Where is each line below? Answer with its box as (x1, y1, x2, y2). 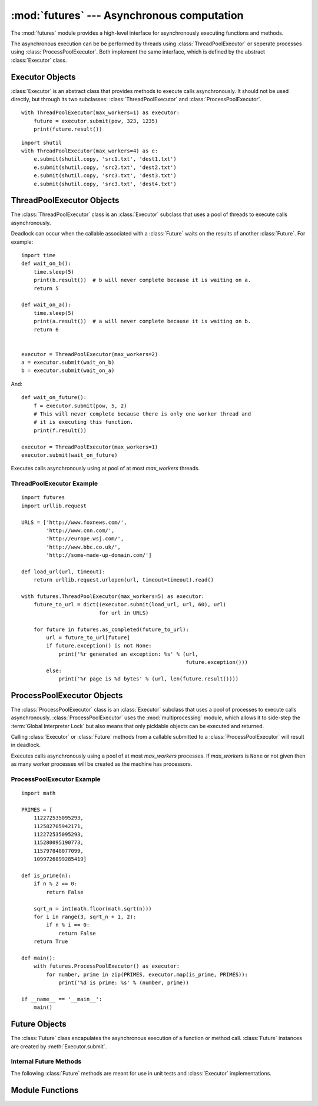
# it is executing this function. (33, 419, 134, 426)
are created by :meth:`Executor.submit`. (11, 1042, 107, 1050)
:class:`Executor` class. (11, 57, 67, 64)
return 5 (33, 285, 59, 291)
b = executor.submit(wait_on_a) (21, 367, 115, 374)
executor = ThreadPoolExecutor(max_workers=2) (21, 351, 158, 357)
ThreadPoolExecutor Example (11, 480, 98, 488)
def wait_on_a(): (21, 301, 71, 308)
